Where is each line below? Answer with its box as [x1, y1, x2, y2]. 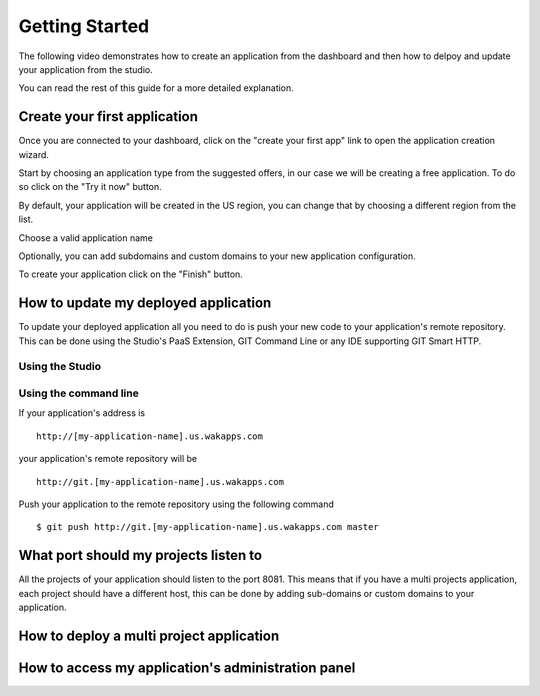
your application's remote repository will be [18, 453, 198, 465]
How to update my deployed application [18, 295, 272, 312]
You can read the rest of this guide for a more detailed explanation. [18, 82, 294, 94]
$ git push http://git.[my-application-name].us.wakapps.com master [36, 521, 379, 533]
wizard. [18, 148, 50, 160]
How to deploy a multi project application [18, 627, 280, 644]
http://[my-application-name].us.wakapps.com [36, 430, 264, 442]
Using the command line [18, 386, 139, 400]
